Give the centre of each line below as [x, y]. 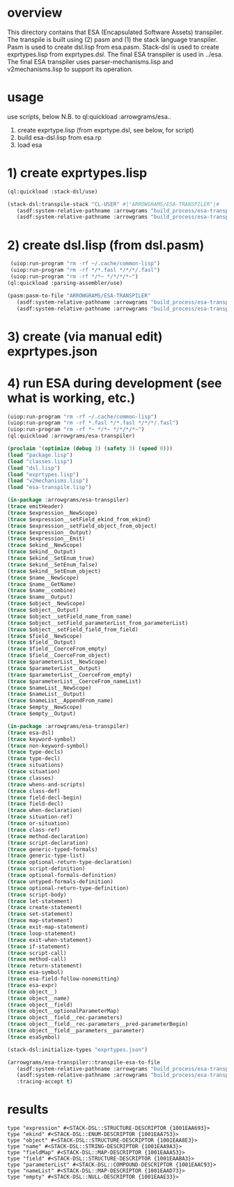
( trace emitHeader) [36, 506]
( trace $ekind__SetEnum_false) [53, 565]
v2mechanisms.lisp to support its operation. [70, 69]
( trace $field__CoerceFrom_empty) [57, 649]
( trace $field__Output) [42, 642]
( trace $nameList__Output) [46, 695]
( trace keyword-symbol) [42, 739]
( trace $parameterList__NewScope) [57, 662]
